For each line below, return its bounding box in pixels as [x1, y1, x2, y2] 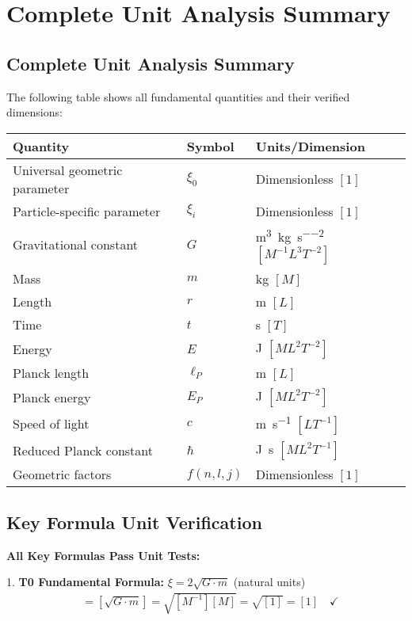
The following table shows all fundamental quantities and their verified [6, 88, 350, 105]
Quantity [13, 136, 70, 155]
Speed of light [13, 414, 90, 433]
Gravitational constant [13, 235, 139, 254]
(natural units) [233, 573, 306, 590]
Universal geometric [13, 160, 123, 179]
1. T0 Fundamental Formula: [6, 573, 164, 590]
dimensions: [6, 104, 63, 120]
